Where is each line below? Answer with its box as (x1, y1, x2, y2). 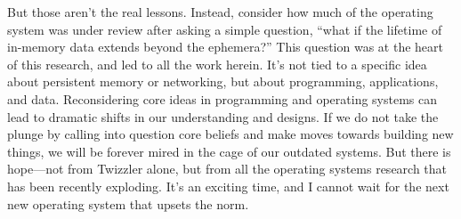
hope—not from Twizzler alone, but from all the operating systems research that (7, 159, 448, 178)
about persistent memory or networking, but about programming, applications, (7, 72, 439, 91)
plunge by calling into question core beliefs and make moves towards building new (7, 125, 454, 143)
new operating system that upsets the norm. (7, 194, 249, 213)
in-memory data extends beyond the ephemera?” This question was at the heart (7, 37, 443, 56)
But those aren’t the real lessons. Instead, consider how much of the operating (7, 3, 433, 20)
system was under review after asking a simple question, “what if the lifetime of (7, 20, 442, 38)
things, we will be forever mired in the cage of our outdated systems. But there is (7, 142, 451, 160)
